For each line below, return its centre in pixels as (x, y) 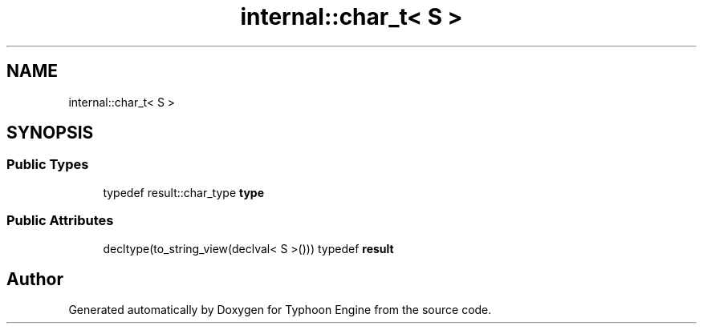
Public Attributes (60, 221)
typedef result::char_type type (184, 192)
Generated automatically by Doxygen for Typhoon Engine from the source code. (280, 310)
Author (35, 279)
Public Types (48, 165)
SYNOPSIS (50, 133)
